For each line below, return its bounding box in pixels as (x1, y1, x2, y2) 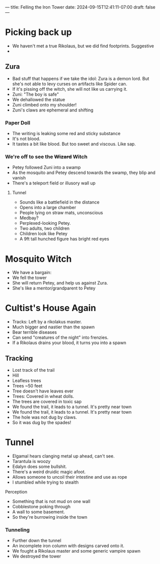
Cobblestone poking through (12, 503, 70, 509)
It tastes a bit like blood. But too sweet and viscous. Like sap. (12, 141, 136, 147)
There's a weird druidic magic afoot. (12, 468, 86, 475)
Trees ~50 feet (12, 383, 43, 389)
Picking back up (5, 27, 72, 38)
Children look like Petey (19, 231, 68, 237)
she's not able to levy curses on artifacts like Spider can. (12, 81, 128, 87)
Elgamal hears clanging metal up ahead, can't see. (12, 453, 115, 459)
